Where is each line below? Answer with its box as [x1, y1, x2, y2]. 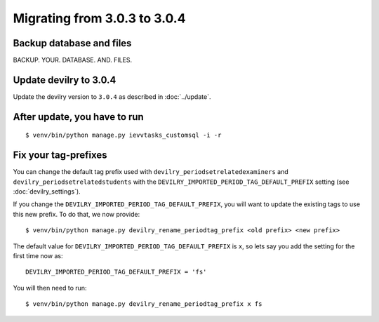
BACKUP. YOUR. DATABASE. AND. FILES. [13, 56, 133, 65]
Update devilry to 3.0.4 [13, 74, 117, 86]
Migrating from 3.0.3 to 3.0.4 [13, 11, 186, 26]
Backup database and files [13, 37, 132, 49]
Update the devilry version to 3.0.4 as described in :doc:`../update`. [13, 92, 211, 101]
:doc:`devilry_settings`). [13, 187, 81, 196]
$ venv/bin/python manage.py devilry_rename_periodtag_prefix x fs [25, 300, 262, 308]
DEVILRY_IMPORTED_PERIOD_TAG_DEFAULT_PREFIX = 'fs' [25, 268, 207, 276]
